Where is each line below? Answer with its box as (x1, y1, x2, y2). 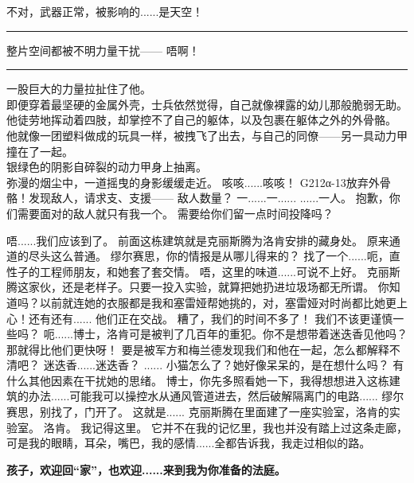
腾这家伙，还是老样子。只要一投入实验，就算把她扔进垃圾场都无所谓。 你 (6, 279, 389, 295)
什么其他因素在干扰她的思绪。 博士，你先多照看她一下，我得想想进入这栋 (6, 372, 389, 388)
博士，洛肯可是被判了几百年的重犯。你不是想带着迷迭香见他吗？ (73, 325, 408, 342)
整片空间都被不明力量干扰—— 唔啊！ (6, 41, 200, 58)
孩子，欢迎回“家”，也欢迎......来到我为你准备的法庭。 (6, 461, 286, 477)
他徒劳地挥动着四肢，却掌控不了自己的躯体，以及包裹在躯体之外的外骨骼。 (6, 111, 396, 128)
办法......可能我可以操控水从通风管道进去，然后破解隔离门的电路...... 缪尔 (28, 388, 404, 404)
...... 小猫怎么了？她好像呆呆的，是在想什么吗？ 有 (143, 356, 404, 373)
